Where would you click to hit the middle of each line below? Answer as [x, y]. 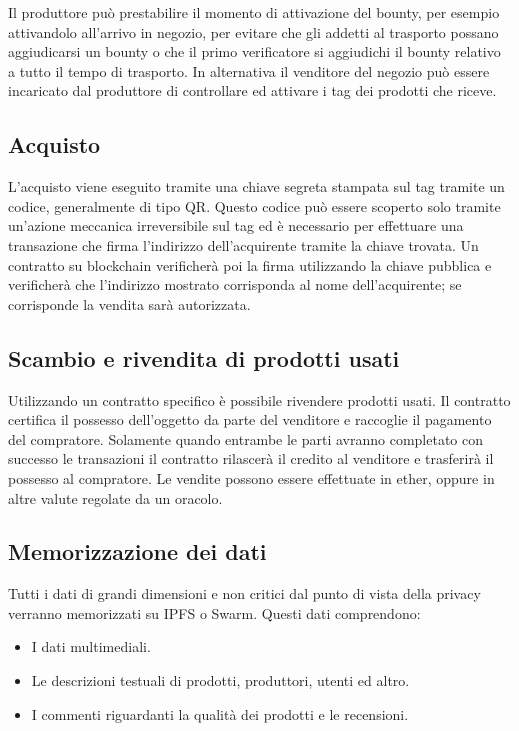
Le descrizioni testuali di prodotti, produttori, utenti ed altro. [220, 680]
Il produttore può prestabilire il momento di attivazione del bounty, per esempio [254, 12]
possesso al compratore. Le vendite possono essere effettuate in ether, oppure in [251, 477]
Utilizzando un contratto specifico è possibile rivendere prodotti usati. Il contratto [259, 399]
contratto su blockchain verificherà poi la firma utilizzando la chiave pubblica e [250, 264]
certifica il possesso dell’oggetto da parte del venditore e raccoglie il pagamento [250, 419]
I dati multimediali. [91, 646]
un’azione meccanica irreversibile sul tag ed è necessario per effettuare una [236, 225]
